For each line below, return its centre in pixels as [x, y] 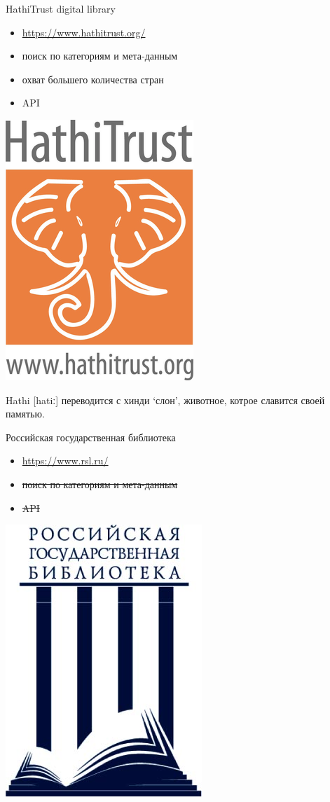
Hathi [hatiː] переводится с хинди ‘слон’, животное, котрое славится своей [165, 400]
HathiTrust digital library [61, 8]
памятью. [25, 414]
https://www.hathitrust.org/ [84, 32]
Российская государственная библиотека [91, 437]
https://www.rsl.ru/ [65, 461]
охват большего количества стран [93, 79]
